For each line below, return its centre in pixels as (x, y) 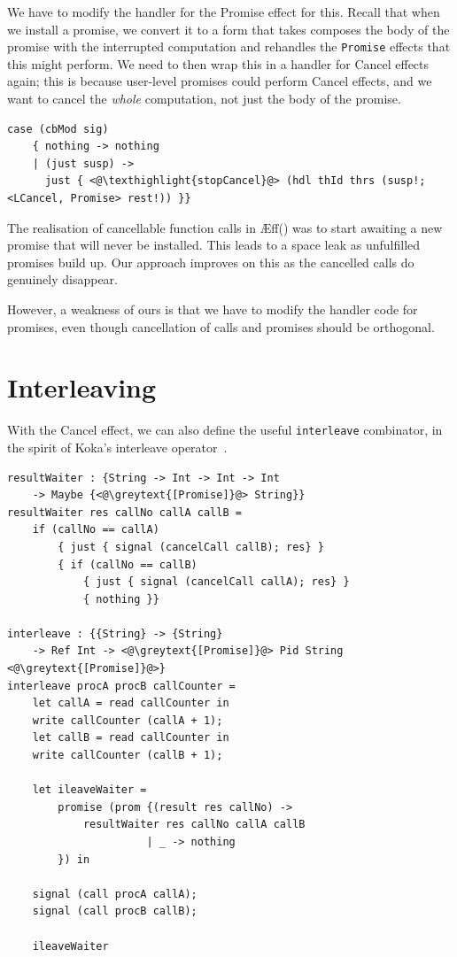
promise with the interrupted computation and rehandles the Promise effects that (229, 46)
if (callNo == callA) (96, 530)
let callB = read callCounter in (131, 738)
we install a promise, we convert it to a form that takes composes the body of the (228, 29)
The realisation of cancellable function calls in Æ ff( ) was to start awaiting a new (225, 227)
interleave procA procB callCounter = (121, 686)
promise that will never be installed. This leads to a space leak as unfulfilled (214, 245)
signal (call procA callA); (115, 894)
